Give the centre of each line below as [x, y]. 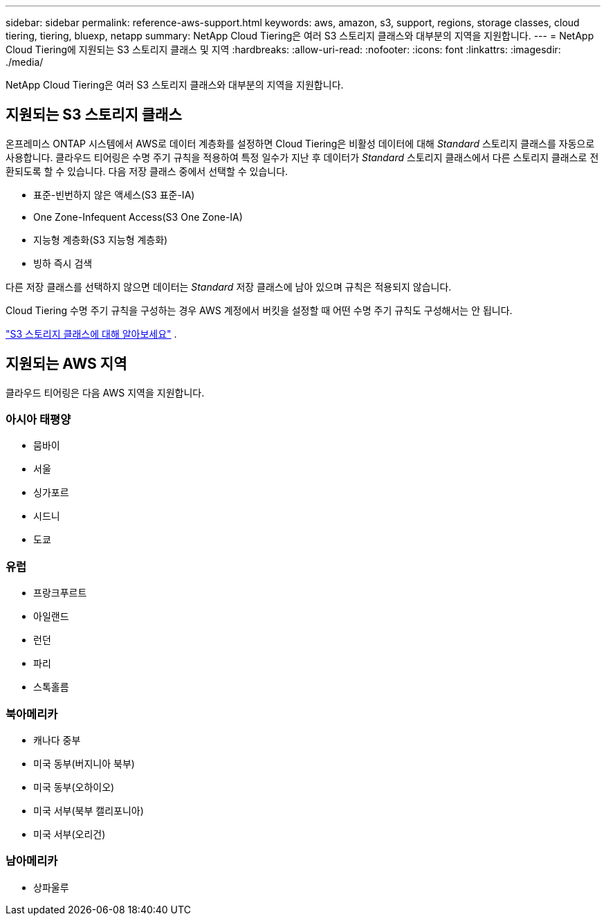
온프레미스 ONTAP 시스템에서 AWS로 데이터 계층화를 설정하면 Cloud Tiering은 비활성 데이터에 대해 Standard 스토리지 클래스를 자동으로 [300, 143]
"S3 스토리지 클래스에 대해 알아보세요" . [91, 334]
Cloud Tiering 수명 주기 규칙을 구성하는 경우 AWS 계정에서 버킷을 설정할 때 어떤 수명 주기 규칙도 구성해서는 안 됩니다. [259, 310]
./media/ [25, 62]
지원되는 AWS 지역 [66, 364]
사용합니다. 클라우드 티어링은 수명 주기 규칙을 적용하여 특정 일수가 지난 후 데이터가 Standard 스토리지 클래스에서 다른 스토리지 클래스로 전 [302, 157]
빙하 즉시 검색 [63, 263]
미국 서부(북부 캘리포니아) [89, 810]
